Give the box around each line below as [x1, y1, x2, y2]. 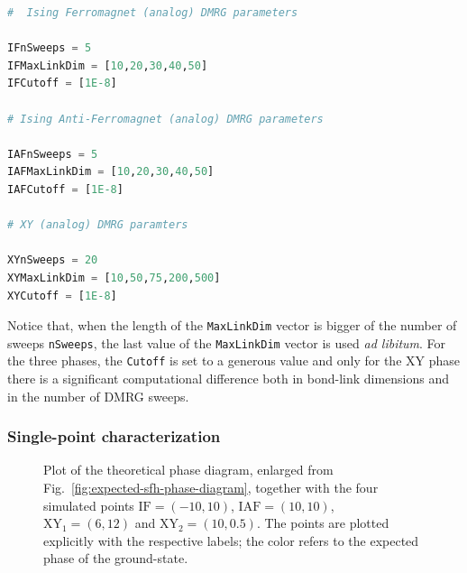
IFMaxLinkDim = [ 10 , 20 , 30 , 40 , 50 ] [7, 59, 208, 72]
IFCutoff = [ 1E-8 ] [7, 77, 117, 90]
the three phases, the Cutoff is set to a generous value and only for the [7, 351, 402, 370]
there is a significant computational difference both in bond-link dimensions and [7, 369, 450, 388]
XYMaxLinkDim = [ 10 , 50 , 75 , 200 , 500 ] [7, 271, 221, 284]
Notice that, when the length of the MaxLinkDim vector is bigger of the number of [7, 316, 457, 335]
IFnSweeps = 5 [7, 42, 92, 55]
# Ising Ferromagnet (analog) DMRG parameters [7, 6, 298, 19]
